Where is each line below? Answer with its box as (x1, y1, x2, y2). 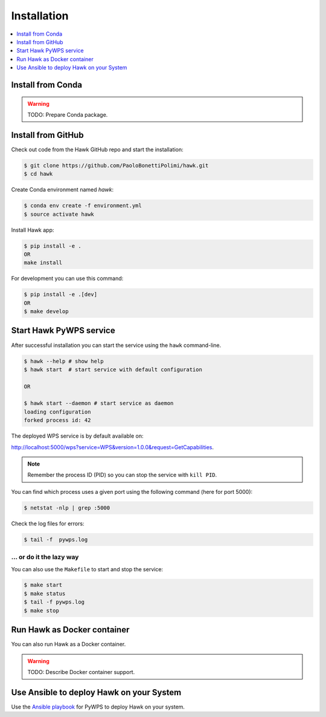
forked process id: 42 (24, 417, 91, 424)
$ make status (24, 590, 66, 597)
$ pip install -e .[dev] (24, 291, 98, 298)
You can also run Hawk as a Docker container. (11, 641, 126, 648)
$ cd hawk (24, 170, 53, 178)
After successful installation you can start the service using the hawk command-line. (11, 342, 222, 349)
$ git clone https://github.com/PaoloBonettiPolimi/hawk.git (24, 162, 209, 169)
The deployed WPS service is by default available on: (11, 432, 144, 440)
